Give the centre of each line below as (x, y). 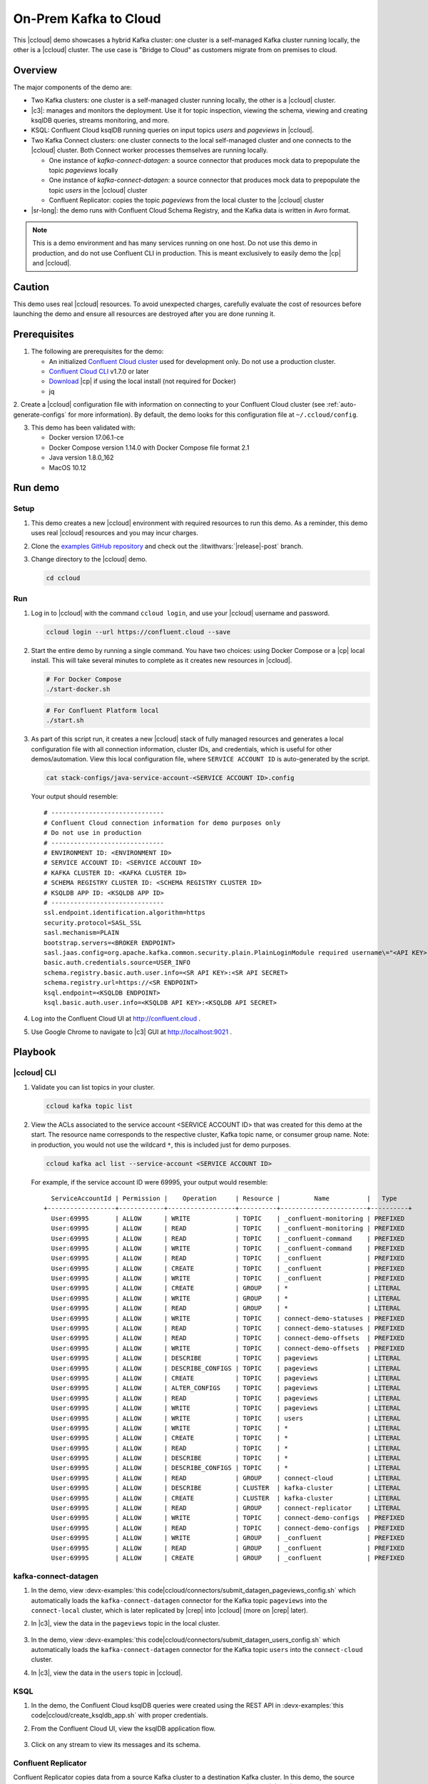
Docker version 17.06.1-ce (86, 437)
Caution (31, 287)
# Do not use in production (93, 833)
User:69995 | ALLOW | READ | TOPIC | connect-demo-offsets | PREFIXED (228, 1338)
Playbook (35, 1052)
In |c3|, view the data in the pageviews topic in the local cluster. (126, 1623)
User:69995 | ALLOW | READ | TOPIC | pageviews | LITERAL (226, 1398)
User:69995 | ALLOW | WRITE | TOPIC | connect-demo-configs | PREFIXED (228, 1518)
